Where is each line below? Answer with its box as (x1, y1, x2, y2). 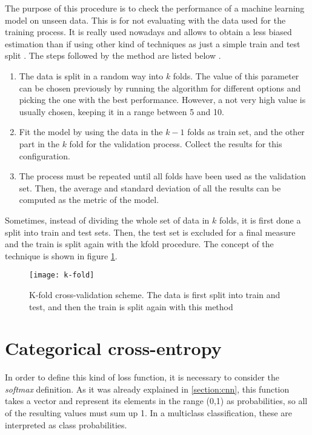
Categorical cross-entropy (5, 336, 222, 360)
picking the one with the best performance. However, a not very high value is (19, 93, 306, 106)
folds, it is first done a (219, 213, 301, 226)
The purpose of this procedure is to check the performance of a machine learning (5, 2, 305, 14)
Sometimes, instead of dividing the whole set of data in (5, 213, 210, 226)
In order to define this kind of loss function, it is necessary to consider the (5, 371, 279, 384)
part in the (19, 137, 59, 150)
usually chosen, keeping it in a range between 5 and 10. (19, 105, 224, 118)
